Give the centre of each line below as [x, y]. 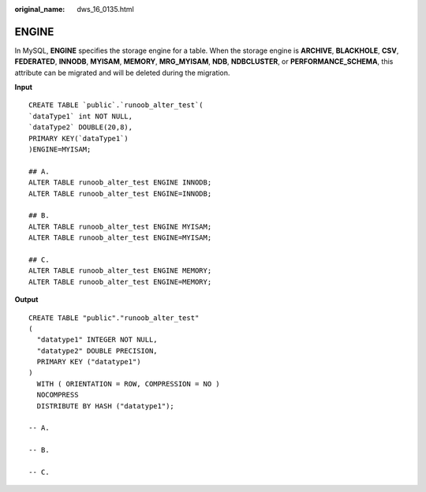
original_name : [40, 9]
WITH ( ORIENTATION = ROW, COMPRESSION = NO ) [128, 384]
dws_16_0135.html [105, 9]
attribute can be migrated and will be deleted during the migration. [122, 73]
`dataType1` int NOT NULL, [81, 116]
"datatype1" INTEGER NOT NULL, [97, 340]
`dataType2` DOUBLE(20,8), [81, 127]
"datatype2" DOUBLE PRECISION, [97, 350]
